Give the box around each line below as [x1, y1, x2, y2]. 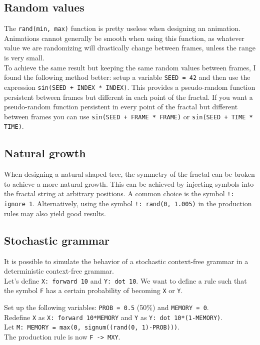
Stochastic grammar [4, 232, 109, 248]
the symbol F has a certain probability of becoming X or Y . [4, 285, 183, 296]
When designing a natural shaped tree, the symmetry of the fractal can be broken [4, 169, 255, 179]
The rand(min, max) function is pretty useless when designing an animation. [4, 23, 240, 33]
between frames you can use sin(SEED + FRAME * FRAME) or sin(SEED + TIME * [4, 111, 253, 121]
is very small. [4, 52, 44, 63]
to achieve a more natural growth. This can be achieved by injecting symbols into [4, 178, 254, 189]
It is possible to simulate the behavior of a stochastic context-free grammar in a [4, 256, 248, 266]
